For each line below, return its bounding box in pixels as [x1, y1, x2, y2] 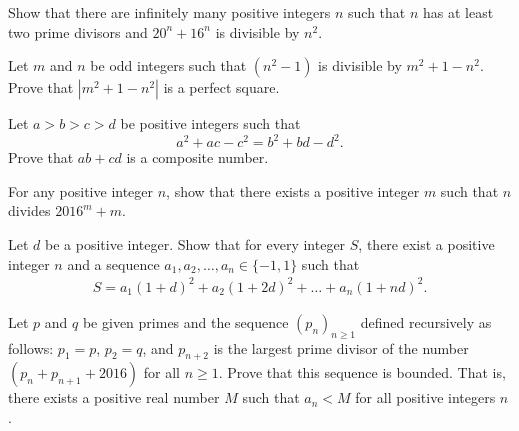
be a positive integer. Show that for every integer [45, 234, 346, 255]
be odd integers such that [90, 55, 247, 76]
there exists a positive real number [8, 387, 220, 408]
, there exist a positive [358, 234, 495, 255]
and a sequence [67, 253, 160, 274]
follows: [8, 337, 54, 358]
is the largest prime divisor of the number [213, 337, 469, 358]
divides [8, 200, 51, 221]
